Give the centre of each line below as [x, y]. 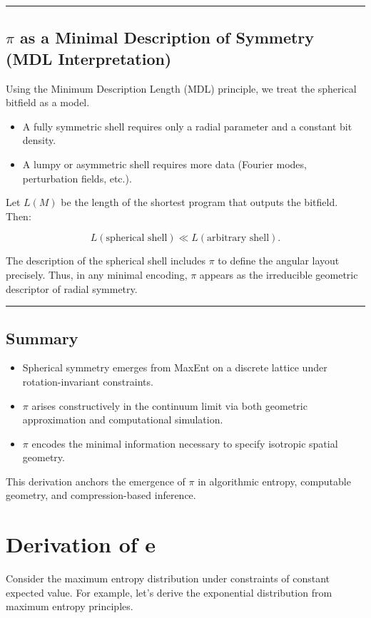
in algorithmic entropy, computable [274, 481]
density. [39, 140]
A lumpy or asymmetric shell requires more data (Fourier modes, [164, 164]
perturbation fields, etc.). [77, 178]
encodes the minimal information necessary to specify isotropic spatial [185, 443]
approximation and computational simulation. [123, 419]
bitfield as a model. [48, 102]
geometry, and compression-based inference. [101, 495]
